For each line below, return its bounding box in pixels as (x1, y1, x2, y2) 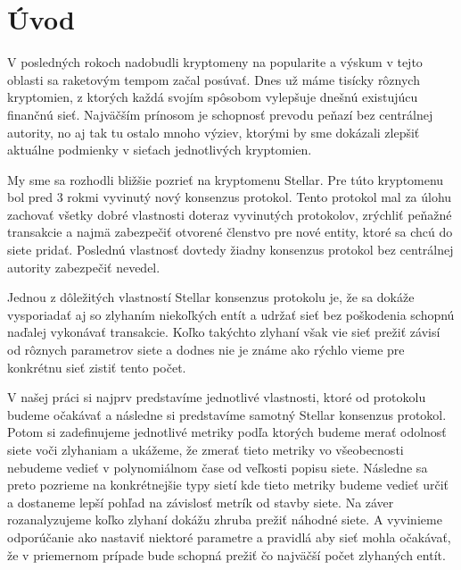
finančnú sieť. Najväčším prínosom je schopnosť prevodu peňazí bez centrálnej (7, 105, 433, 123)
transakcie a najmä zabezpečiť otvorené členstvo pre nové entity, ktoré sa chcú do (7, 222, 453, 241)
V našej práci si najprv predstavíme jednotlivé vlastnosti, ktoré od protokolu (7, 388, 426, 407)
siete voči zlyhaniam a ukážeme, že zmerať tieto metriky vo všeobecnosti (7, 440, 404, 458)
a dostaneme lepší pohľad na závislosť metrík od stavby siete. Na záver (7, 492, 394, 511)
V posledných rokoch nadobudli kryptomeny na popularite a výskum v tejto (7, 53, 423, 71)
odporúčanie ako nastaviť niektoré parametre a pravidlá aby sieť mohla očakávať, (7, 527, 451, 546)
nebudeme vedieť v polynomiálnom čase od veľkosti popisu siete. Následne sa (7, 457, 428, 476)
